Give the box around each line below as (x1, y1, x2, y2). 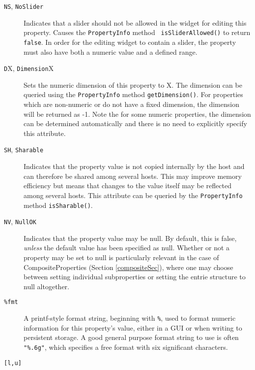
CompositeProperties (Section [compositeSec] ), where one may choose (24, 262, 233, 272)
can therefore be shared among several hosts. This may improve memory (24, 170, 242, 181)
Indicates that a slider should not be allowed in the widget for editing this (24, 17, 247, 28)
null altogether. (24, 281, 70, 291)
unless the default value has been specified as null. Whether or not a (24, 242, 230, 253)
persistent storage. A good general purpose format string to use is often (24, 332, 239, 342)
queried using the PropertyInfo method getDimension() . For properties (24, 89, 243, 100)
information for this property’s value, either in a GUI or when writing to (24, 322, 242, 333)
